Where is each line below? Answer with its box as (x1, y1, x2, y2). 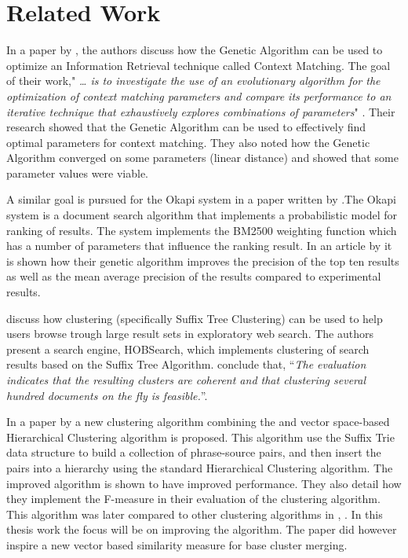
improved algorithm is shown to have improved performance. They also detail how (6, 475, 402, 491)
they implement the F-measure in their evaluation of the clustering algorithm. (6, 490, 381, 507)
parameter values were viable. (6, 164, 149, 181)
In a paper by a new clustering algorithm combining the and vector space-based (6, 413, 390, 430)
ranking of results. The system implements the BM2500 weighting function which (6, 222, 397, 238)
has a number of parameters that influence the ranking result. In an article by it (6, 237, 392, 254)
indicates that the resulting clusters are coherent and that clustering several (6, 372, 366, 387)
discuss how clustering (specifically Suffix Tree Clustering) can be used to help (6, 310, 383, 326)
